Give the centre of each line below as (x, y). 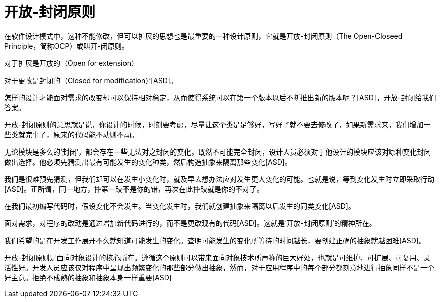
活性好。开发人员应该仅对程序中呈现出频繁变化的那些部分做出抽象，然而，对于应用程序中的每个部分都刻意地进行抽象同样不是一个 (219, 267)
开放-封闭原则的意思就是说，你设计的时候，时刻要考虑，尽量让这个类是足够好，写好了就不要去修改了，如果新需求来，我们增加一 (217, 124)
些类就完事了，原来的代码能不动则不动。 (71, 134)
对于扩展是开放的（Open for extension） (71, 63)
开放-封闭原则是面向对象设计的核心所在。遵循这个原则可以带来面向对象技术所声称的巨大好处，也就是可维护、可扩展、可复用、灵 (217, 257)
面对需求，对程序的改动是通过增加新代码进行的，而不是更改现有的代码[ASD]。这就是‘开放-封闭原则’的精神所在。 (190, 223)
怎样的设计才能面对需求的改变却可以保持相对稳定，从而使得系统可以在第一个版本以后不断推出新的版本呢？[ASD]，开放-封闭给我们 (220, 97)
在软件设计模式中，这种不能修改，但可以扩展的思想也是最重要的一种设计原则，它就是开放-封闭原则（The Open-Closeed (203, 36)
